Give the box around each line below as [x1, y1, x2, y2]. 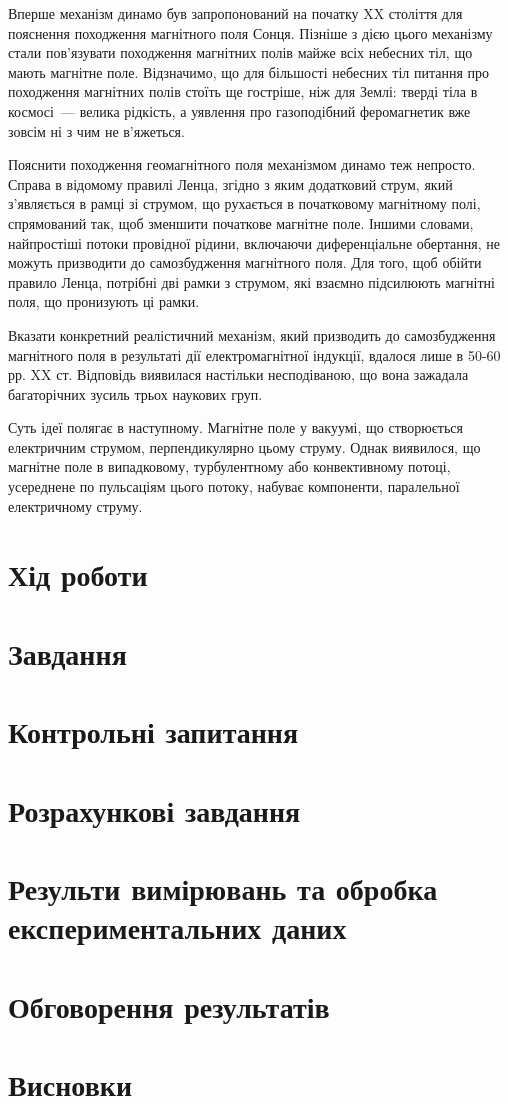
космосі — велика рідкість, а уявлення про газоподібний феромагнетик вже [8, 100, 471, 121]
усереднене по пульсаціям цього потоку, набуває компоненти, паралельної [8, 476, 460, 497]
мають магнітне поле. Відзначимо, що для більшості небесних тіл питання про [8, 61, 490, 82]
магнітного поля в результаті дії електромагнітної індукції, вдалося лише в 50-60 [8, 344, 501, 365]
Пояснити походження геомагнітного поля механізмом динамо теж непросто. [8, 154, 476, 175]
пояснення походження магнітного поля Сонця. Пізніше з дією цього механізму [8, 22, 493, 43]
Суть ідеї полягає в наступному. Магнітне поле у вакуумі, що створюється [8, 417, 463, 438]
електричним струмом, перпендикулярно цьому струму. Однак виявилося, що [8, 436, 481, 457]
